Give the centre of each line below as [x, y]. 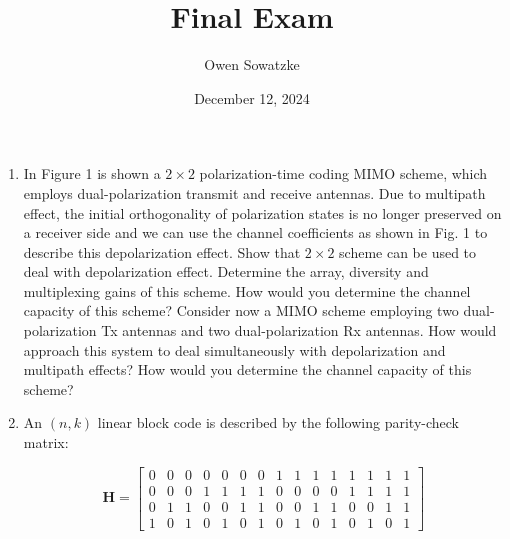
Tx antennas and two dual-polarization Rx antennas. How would [299, 330]
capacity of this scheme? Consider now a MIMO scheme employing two [241, 310]
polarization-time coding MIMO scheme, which [343, 173]
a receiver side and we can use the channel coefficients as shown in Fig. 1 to [255, 232]
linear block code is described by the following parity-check [278, 422]
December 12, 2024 [252, 97]
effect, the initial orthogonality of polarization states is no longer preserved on [262, 212]
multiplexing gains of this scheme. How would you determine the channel [247, 290]
